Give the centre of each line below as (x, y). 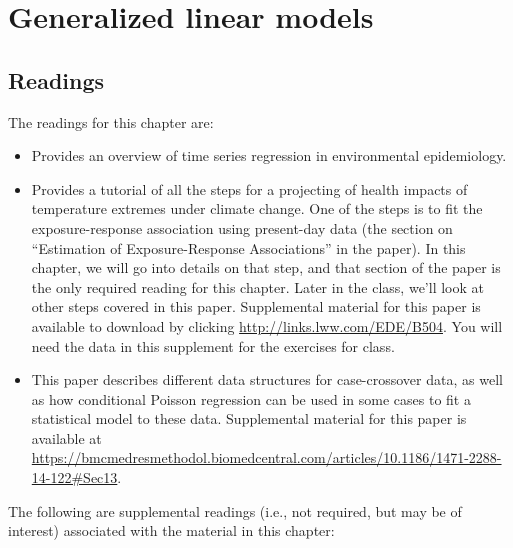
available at (66, 437)
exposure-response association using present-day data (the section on (242, 227)
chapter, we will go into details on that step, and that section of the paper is (266, 267)
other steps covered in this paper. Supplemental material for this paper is (256, 306)
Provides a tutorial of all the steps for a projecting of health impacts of (249, 188)
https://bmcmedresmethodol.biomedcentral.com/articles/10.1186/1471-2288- (266, 457)
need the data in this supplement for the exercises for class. (213, 345)
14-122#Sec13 (74, 477)
